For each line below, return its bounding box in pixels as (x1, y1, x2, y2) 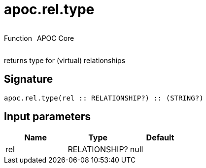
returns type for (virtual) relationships (4, 56, 126, 65)
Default (146, 133, 174, 143)
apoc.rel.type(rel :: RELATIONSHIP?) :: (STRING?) (4, 94, 204, 102)
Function (4, 34, 32, 42)
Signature (4, 73, 53, 86)
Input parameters (4, 110, 91, 123)
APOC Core (36, 34, 74, 42)
